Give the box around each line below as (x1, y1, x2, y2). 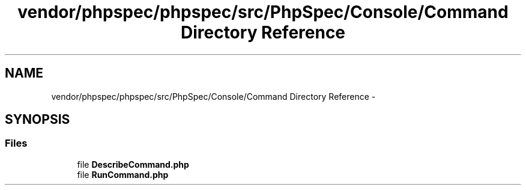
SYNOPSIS (5, 112, 70, 127)
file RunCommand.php (77, 169, 169, 180)
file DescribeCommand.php (77, 159, 189, 170)
